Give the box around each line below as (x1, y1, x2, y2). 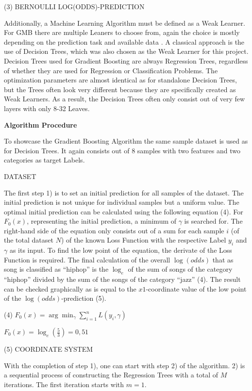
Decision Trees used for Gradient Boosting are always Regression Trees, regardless (4, 55, 248, 65)
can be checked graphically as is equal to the (4, 283, 136, 293)
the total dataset (4, 235, 53, 245)
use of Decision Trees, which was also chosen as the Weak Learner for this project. (4, 46, 249, 56)
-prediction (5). (61, 293, 106, 303)
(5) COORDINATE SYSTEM (4, 344, 93, 354)
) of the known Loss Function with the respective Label (61, 235, 226, 245)
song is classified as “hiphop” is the (4, 264, 109, 274)
